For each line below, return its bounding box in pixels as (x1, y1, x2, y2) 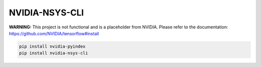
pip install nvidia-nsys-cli (19, 51, 88, 56)
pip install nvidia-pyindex (19, 43, 86, 49)
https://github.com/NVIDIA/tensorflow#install (9, 30, 99, 36)
